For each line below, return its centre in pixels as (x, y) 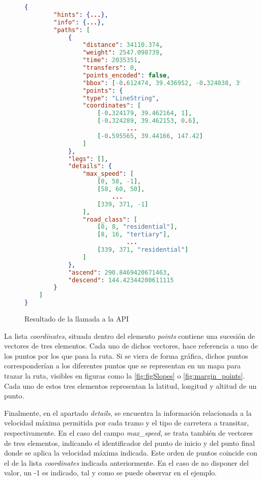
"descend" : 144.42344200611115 (121, 280)
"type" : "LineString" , (121, 98)
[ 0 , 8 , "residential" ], (137, 227)
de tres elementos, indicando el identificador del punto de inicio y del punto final (129, 443)
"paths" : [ (72, 30)
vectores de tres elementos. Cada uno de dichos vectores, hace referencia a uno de (131, 346)
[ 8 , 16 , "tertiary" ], (134, 235)
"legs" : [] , (88, 159)
